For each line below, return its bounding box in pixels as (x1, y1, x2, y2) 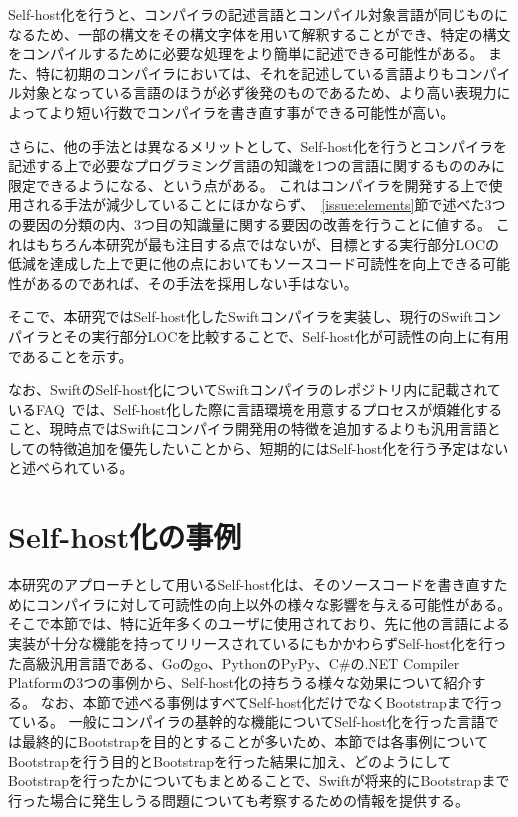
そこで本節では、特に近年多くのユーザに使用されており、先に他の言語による (8, 613, 510, 634)
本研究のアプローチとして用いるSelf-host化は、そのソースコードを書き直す (8, 574, 494, 595)
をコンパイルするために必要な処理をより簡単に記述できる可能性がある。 (8, 43, 484, 64)
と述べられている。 (8, 457, 134, 478)
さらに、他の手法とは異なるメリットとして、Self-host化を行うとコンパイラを (8, 135, 508, 156)
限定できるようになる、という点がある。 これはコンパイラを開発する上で (8, 174, 489, 195)
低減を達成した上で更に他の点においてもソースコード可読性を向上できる (8, 253, 482, 274)
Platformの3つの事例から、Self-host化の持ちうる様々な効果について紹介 (8, 672, 472, 693)
